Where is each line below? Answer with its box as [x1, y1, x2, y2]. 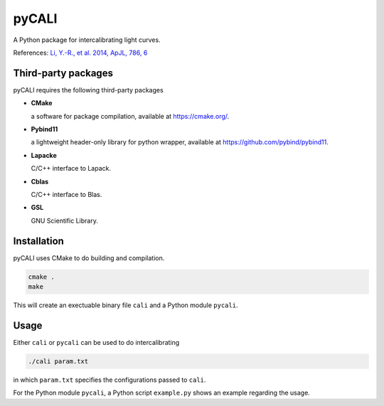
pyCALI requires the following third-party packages [13, 85, 164, 94]
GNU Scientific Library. [31, 216, 99, 225]
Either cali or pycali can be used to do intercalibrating [13, 338, 180, 346]
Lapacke [31, 151, 57, 159]
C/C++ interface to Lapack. [31, 164, 112, 173]
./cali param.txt [28, 357, 89, 365]
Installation [13, 235, 64, 247]
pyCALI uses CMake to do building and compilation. [13, 253, 165, 262]
